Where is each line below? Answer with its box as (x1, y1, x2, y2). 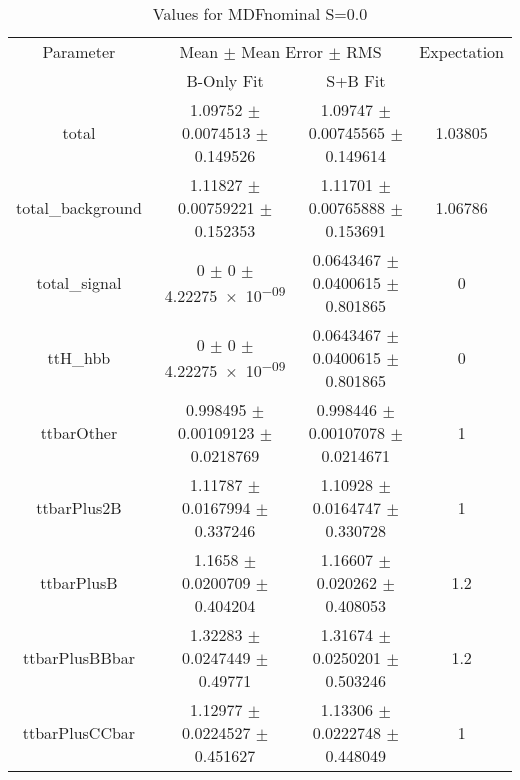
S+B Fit (326, 69, 386, 92)
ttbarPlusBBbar (22, 646, 135, 669)
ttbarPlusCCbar (22, 721, 136, 744)
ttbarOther (40, 421, 118, 444)
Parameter (42, 40, 116, 63)
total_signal (36, 271, 122, 294)
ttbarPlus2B (36, 496, 122, 519)
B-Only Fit (186, 69, 264, 92)
